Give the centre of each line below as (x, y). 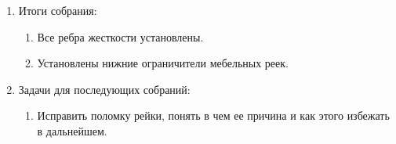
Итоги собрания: (58, 10)
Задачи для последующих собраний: (104, 89)
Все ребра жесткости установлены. (120, 36)
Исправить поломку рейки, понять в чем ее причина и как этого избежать (213, 115)
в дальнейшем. (72, 130)
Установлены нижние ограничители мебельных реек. (163, 63)
